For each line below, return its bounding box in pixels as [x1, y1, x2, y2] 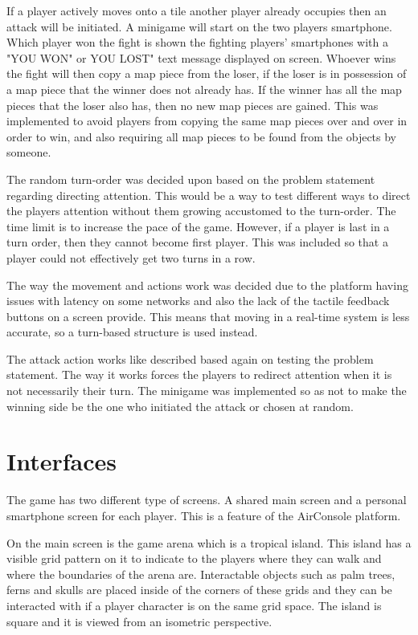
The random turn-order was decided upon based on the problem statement [6, 170, 375, 187]
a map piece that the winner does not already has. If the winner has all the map [6, 80, 402, 97]
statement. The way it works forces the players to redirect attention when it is [6, 366, 392, 383]
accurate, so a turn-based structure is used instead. [6, 324, 258, 340]
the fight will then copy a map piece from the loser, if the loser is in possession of [6, 65, 407, 82]
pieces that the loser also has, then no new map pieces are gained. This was [6, 96, 379, 113]
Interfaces [6, 445, 117, 478]
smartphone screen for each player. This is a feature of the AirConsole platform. [6, 507, 401, 523]
